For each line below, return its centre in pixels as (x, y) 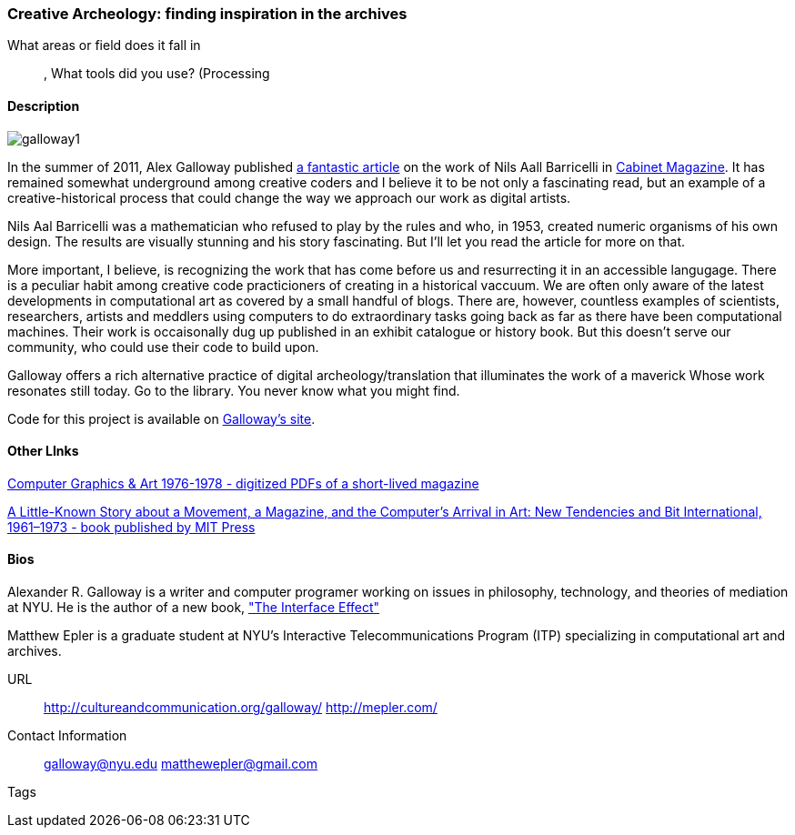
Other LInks (43, 451)
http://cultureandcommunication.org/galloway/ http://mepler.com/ (241, 708)
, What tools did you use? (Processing (157, 74)
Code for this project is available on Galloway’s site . (161, 418)
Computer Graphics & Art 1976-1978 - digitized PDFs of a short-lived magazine (243, 483)
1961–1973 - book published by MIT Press (131, 527)
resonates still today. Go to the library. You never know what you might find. (234, 390)
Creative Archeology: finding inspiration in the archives (207, 14)
